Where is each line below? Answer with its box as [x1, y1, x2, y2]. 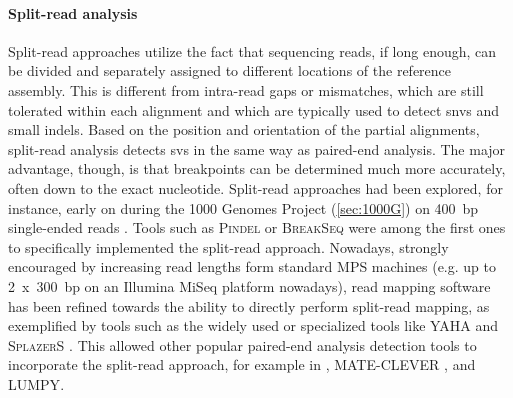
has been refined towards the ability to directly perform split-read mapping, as [8, 295, 490, 316]
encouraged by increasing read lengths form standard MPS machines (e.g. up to [8, 256, 496, 277]
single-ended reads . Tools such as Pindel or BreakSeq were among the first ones [8, 217, 506, 238]
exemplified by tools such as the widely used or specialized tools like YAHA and [8, 315, 499, 336]
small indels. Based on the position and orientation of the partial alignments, [8, 119, 480, 140]
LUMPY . [8, 373, 65, 394]
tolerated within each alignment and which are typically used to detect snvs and [8, 99, 500, 120]
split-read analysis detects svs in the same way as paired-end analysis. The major [8, 138, 506, 159]
